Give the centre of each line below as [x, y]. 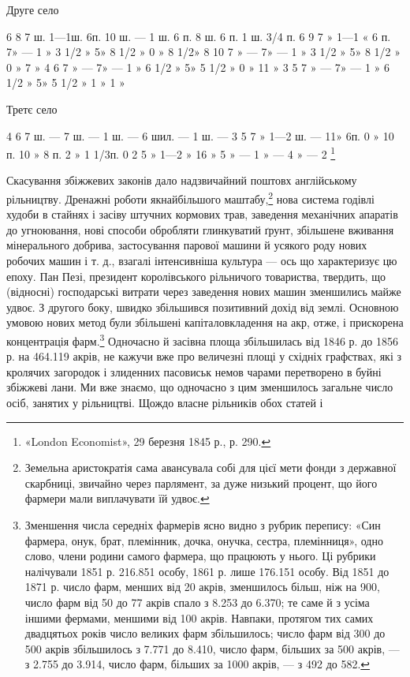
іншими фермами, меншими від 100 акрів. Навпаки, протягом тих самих [199, 617]
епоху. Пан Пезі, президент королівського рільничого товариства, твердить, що [196, 276]
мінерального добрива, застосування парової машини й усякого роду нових [187, 245]
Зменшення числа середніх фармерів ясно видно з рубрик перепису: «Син [203, 525]
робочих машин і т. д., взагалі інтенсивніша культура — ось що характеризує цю [202, 261]
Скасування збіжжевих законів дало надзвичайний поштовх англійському [182, 180]
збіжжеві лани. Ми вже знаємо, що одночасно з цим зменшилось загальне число [200, 387]
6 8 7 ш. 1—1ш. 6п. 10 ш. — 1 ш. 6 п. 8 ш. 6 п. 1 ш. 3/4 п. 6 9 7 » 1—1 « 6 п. [199, 36]
